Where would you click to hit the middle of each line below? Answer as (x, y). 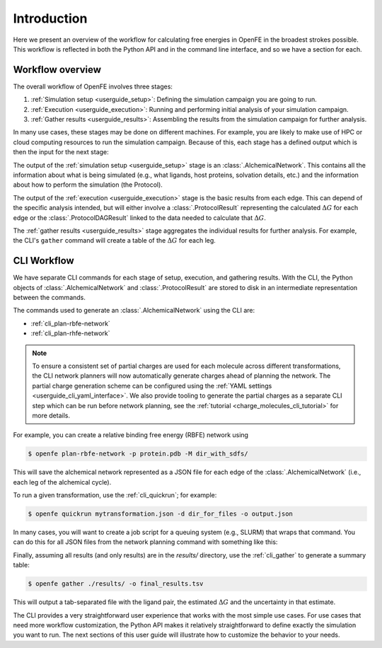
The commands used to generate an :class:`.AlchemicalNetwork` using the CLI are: (134, 311)
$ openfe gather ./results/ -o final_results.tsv (116, 584)
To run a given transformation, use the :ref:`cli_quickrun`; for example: (115, 495)
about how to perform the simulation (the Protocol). (88, 185)
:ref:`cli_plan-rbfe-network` (71, 323)
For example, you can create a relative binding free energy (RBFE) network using (131, 435)
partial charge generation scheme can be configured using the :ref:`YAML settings (152, 386)
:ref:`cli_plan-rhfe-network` (70, 333)
